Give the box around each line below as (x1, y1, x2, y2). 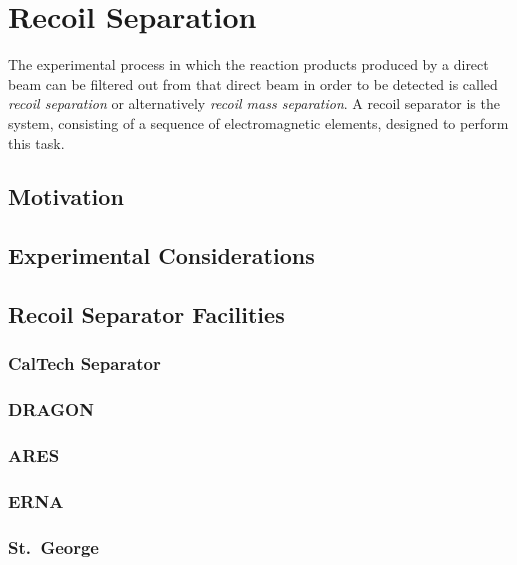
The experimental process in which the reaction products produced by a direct (8, 54, 489, 75)
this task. (8, 132, 65, 153)
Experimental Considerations (8, 240, 315, 271)
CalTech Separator (8, 351, 161, 376)
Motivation (8, 181, 124, 212)
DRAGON (8, 397, 94, 422)
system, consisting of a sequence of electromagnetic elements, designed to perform (8, 112, 509, 133)
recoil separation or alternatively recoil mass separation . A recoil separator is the (8, 93, 500, 114)
